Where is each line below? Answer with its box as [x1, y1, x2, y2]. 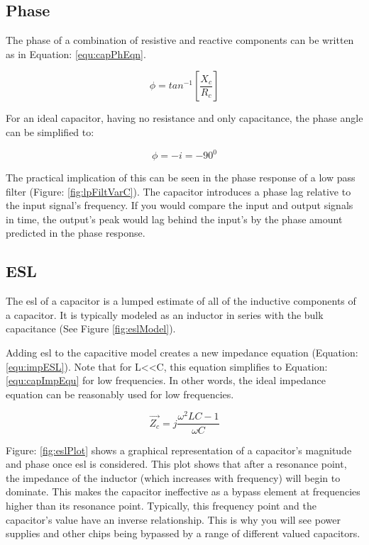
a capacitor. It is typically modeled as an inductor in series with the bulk [6, 307, 324, 322]
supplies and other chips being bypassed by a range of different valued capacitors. [6, 526, 360, 541]
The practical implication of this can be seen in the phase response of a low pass [6, 170, 356, 185]
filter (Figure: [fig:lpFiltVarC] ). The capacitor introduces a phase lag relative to [6, 184, 351, 198]
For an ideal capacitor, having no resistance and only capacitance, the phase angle [6, 111, 363, 125]
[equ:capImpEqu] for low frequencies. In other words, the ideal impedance [6, 373, 326, 388]
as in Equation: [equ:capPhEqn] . [6, 46, 146, 61]
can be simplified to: [6, 124, 94, 139]
